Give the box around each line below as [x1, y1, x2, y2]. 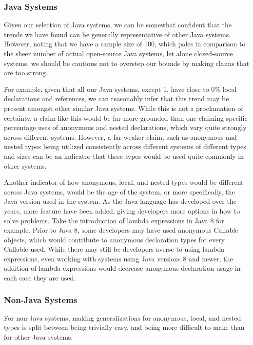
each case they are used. [4, 273, 76, 283]
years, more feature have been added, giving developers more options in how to [4, 205, 240, 216]
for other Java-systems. [4, 332, 73, 342]
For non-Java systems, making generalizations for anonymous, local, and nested [4, 312, 241, 323]
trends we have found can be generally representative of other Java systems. [4, 29, 231, 39]
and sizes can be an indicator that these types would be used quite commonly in [4, 151, 244, 161]
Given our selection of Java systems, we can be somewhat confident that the [4, 20, 232, 30]
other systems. [4, 160, 47, 171]
